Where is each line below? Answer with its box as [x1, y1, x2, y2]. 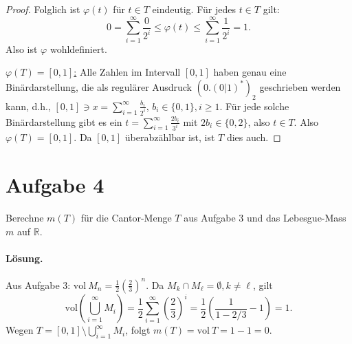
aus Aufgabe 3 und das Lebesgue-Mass [184, 211, 346, 225]
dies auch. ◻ [226, 130, 281, 144]
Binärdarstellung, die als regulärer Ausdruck [5, 79, 192, 94]
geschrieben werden [259, 79, 341, 94]
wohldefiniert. [49, 41, 107, 56]
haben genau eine [213, 65, 287, 79]
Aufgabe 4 [5, 171, 104, 199]
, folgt [125, 323, 151, 337]
